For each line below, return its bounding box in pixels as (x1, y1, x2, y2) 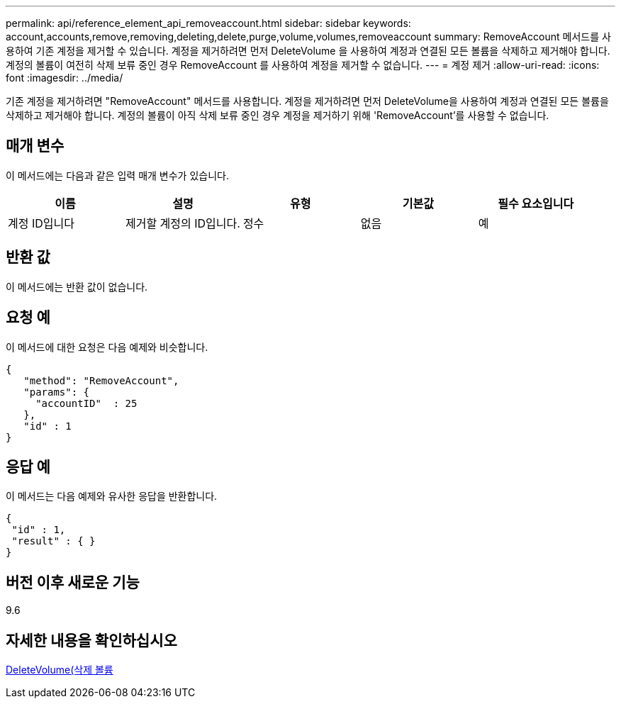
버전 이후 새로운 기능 (6, 573, 140, 591)
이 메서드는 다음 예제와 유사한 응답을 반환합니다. (6, 490, 218, 503)
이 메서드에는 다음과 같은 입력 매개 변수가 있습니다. (6, 169, 229, 181)
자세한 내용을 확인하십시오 (6, 631, 177, 649)
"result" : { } (11, 535, 96, 547)
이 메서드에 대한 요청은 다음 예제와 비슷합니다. (6, 340, 208, 353)
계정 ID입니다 (8, 216, 74, 230)
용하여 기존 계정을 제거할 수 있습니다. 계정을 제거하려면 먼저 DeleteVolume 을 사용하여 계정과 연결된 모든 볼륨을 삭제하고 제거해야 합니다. (6, 45, 610, 57)
